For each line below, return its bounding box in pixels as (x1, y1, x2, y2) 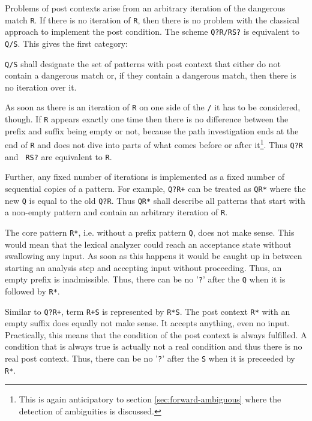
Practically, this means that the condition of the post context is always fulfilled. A (5, 328, 307, 341)
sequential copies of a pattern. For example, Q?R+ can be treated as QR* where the (5, 182, 306, 194)
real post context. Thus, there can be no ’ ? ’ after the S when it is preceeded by (5, 352, 295, 365)
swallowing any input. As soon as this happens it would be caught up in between (5, 249, 302, 262)
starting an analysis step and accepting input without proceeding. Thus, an (5, 261, 282, 273)
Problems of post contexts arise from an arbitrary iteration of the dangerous (5, 2, 286, 14)
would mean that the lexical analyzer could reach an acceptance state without (5, 237, 292, 250)
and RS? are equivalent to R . (5, 150, 112, 163)
